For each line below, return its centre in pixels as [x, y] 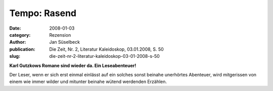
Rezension [60, 35]
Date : [15, 28]
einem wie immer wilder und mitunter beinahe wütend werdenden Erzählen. [88, 82]
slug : [15, 56]
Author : [18, 42]
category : [20, 35]
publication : [22, 49]
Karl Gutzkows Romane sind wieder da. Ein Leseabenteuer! [73, 65]
